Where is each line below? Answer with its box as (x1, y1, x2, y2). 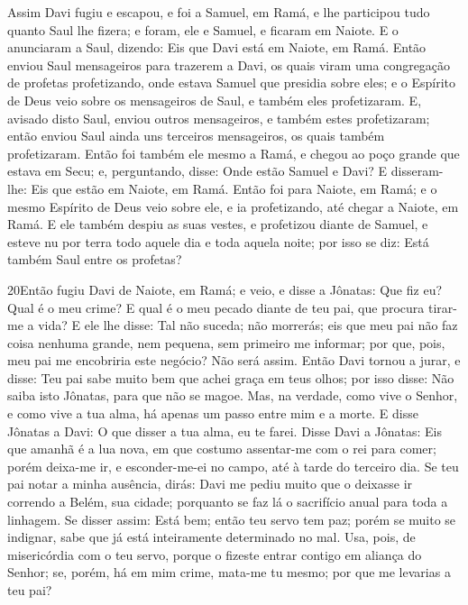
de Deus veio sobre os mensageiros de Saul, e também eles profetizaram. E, (7, 90, 422, 109)
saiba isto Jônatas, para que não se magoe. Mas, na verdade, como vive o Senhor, (7, 386, 458, 405)
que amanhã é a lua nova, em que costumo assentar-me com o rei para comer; (7, 439, 436, 458)
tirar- (427, 298, 457, 316)
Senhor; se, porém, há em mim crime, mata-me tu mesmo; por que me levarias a (7, 563, 451, 582)
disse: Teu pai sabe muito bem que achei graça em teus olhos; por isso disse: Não (7, 368, 454, 387)
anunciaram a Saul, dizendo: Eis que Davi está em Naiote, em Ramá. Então (7, 38, 427, 57)
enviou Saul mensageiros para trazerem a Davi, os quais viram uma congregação (7, 55, 451, 74)
